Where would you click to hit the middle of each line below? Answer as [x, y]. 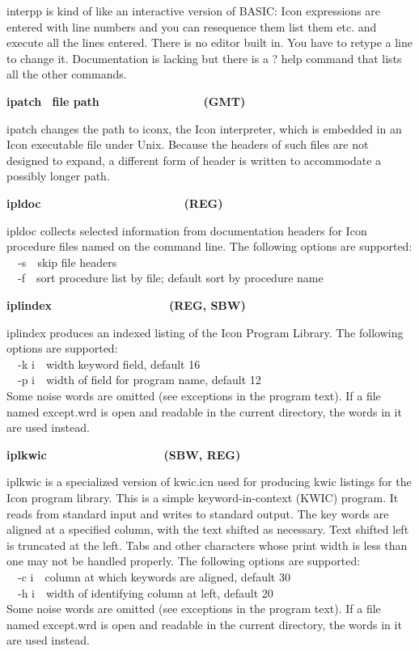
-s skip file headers [68, 262]
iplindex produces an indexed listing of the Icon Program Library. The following [205, 332]
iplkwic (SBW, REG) [124, 454]
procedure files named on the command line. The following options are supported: [209, 246]
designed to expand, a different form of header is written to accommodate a [194, 160]
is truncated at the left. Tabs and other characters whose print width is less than [207, 545]
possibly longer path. [58, 176]
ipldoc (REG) [115, 203]
